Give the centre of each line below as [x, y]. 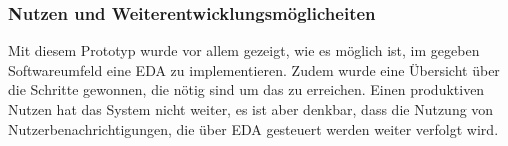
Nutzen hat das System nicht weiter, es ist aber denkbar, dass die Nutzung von [251, 109]
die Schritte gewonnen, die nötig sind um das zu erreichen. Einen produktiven [246, 89]
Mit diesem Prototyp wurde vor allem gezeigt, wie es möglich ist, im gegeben [244, 50]
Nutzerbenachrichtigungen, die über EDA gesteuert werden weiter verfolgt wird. [253, 128]
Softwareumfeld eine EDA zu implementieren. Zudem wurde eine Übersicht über [254, 69]
